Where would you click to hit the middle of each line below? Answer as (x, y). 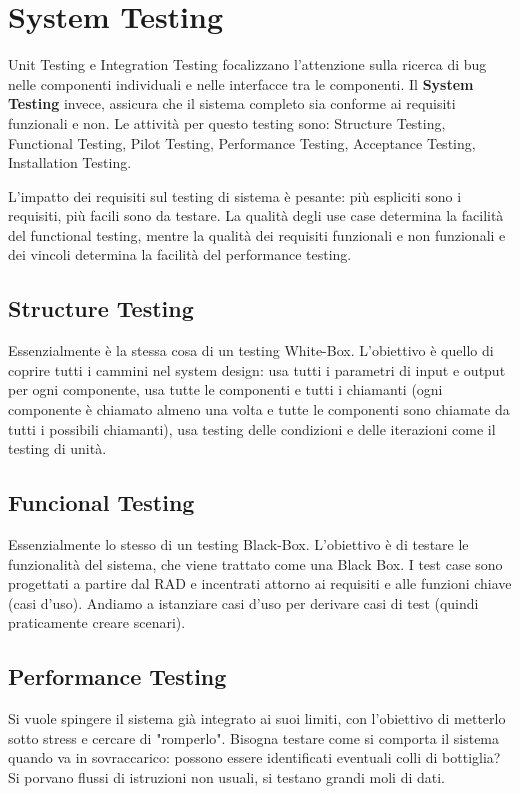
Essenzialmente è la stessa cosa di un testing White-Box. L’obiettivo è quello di (251, 350)
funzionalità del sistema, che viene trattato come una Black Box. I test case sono (255, 563)
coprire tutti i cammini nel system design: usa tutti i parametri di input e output (257, 369)
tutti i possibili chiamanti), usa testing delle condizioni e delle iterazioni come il (252, 428)
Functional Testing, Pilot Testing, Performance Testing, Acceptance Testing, (242, 142)
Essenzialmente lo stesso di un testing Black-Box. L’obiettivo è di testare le (238, 544)
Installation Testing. (70, 162)
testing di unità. (57, 448)
